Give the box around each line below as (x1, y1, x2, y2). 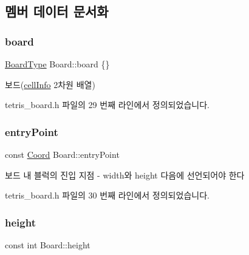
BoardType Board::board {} (5, 58, 110, 70)
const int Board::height (5, 239, 90, 251)
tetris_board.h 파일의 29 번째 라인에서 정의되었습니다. (5, 98, 210, 111)
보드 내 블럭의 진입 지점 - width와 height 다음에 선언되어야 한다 (5, 168, 245, 181)
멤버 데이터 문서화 (5, 2, 109, 21)
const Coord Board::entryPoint (5, 148, 120, 160)
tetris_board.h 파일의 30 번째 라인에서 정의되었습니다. (5, 189, 210, 202)
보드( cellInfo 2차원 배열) (5, 78, 95, 90)
